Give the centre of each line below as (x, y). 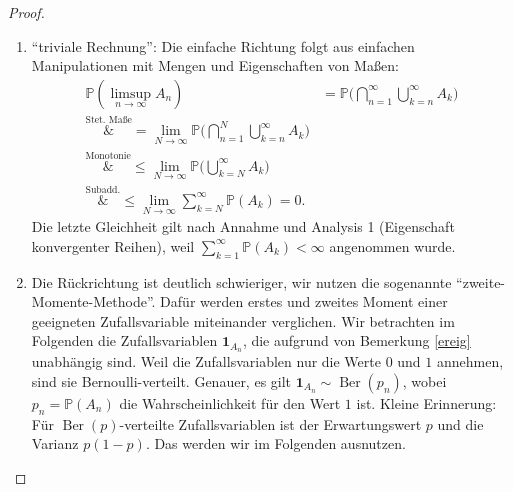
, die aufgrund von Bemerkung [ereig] (356, 340)
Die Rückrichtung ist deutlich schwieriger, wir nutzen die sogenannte (241, 281)
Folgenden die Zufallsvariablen (124, 340)
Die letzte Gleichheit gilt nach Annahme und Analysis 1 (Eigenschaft (243, 226)
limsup (131, 93)
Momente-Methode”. (93, 301)
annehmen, (470, 361)
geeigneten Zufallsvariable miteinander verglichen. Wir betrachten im (243, 320)
